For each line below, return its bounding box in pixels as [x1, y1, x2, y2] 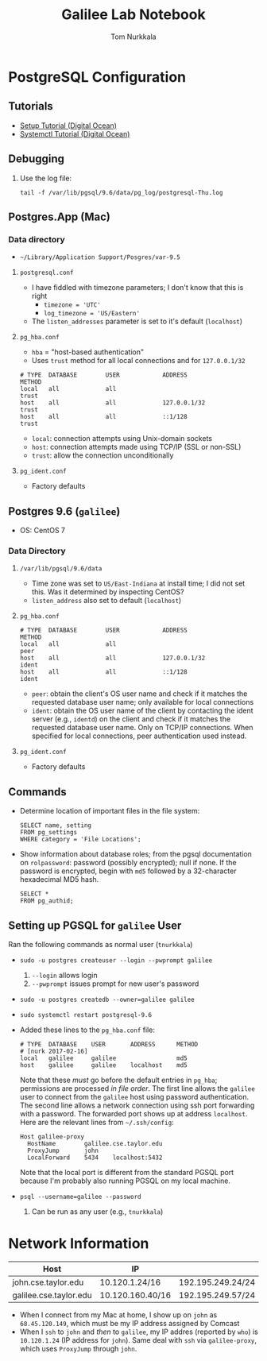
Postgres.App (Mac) [8, 210, 111, 223]
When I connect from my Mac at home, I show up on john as [19, 1309, 218, 1320]
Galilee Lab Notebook [61, 6, 206, 24]
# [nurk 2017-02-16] [19, 1047, 88, 1055]
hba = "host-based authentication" [31, 347, 145, 357]
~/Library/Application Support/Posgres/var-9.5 [19, 253, 180, 261]
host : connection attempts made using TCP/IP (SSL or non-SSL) [31, 443, 242, 452]
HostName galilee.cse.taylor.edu [27, 1139, 163, 1147]
